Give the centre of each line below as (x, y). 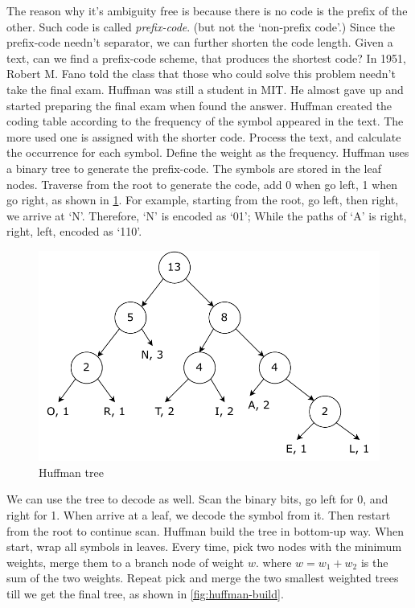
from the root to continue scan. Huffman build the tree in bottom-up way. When (205, 530)
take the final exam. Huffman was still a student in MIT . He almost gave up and (205, 89)
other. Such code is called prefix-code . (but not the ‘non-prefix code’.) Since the (201, 26)
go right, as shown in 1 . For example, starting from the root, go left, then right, (203, 200)
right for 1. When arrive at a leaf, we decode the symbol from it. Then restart (199, 515)
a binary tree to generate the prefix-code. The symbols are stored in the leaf (194, 168)
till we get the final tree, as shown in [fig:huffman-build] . (145, 594)
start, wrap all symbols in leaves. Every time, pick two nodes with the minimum (204, 546)
